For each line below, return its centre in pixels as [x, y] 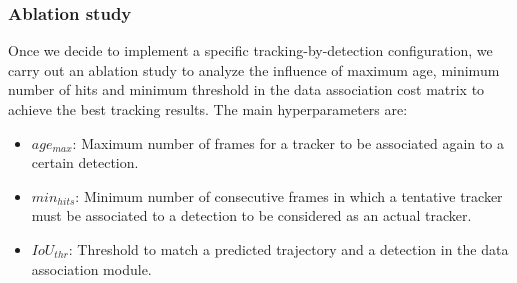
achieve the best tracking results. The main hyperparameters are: [208, 109]
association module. [91, 268]
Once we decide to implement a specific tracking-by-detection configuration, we [250, 50]
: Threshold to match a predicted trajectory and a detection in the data [288, 248]
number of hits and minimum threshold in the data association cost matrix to [246, 89]
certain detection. [85, 162]
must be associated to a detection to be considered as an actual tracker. [251, 215]
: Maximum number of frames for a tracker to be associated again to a [288, 142]
